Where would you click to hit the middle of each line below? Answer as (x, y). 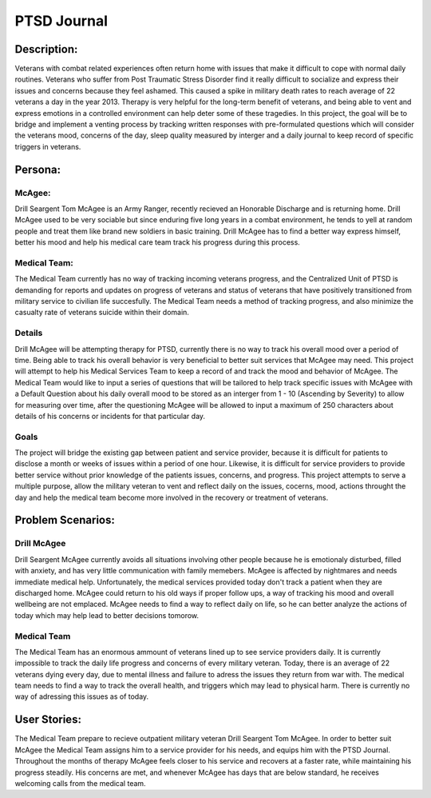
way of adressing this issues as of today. (82, 696)
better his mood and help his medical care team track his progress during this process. (158, 242)
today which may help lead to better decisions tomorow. (107, 615)
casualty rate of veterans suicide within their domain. (102, 313)
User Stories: (48, 720)
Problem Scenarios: (65, 520)
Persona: (38, 169)
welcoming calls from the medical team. (81, 783)
